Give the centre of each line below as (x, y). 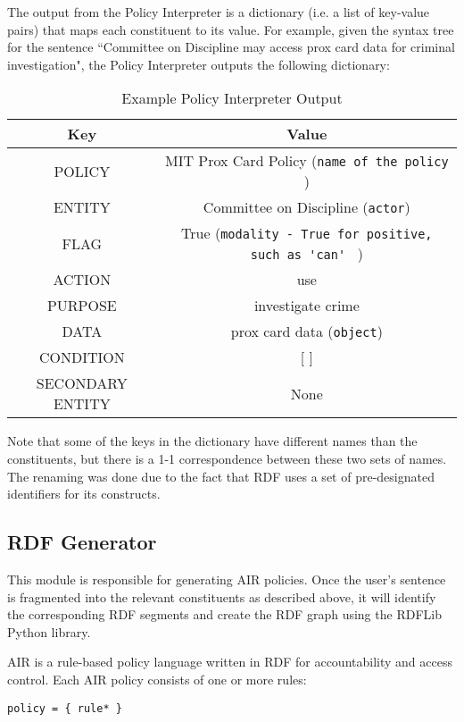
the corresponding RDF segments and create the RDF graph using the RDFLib (224, 614)
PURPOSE (82, 306)
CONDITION (82, 357)
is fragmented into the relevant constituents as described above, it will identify (222, 596)
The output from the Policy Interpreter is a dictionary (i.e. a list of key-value (219, 12)
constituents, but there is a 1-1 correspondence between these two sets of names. (227, 458)
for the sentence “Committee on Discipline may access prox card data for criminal (231, 47)
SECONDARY (82, 383)
